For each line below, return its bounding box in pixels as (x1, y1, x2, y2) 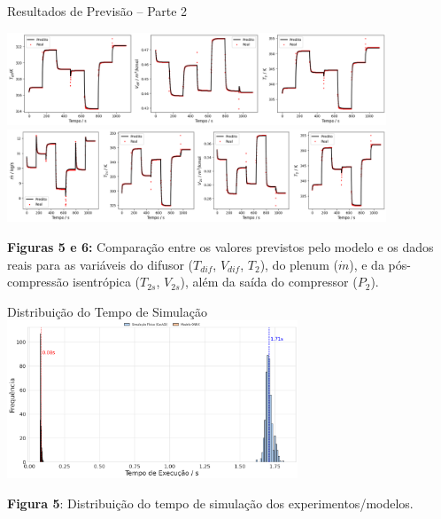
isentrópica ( (73, 272, 141, 291)
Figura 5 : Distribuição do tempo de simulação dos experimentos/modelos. (7, 493, 414, 512)
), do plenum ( (259, 255, 338, 273)
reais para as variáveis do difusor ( (7, 255, 194, 273)
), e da (349, 255, 384, 273)
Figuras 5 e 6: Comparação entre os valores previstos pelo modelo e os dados (7, 237, 434, 256)
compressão (7, 272, 69, 291)
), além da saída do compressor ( (180, 272, 358, 291)
